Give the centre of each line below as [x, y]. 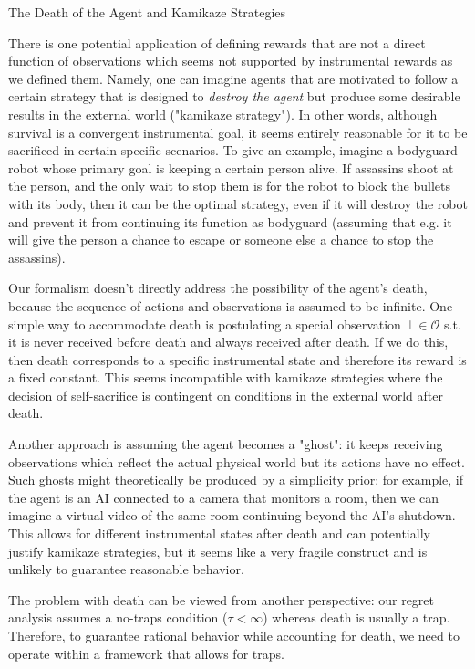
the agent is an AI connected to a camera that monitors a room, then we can [223, 497]
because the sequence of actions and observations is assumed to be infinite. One [231, 305]
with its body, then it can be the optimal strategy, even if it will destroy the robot [238, 203]
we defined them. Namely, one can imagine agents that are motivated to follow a [233, 78]
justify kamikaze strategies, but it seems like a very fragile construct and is [218, 551]
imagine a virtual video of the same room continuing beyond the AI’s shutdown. [232, 515]
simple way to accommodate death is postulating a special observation [205, 324]
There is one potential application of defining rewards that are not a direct [217, 42]
